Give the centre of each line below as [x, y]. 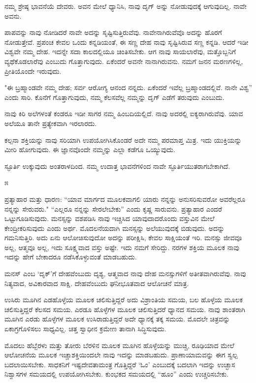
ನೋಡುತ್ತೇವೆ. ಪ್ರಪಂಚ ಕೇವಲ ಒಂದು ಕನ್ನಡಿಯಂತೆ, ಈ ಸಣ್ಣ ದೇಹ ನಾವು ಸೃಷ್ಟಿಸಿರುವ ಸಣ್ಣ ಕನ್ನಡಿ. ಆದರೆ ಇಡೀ [127, 42]
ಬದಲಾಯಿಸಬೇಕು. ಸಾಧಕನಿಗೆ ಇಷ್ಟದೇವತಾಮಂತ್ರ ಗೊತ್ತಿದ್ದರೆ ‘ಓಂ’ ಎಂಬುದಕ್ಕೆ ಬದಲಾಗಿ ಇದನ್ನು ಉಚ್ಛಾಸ [120, 364]
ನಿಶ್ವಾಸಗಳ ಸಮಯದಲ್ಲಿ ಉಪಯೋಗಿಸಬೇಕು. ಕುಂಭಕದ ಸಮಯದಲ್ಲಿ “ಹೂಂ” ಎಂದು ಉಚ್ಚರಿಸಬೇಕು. [117, 374]
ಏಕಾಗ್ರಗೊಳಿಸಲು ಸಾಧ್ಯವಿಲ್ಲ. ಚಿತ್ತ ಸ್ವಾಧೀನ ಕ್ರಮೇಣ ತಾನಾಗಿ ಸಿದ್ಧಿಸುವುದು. [85, 329]
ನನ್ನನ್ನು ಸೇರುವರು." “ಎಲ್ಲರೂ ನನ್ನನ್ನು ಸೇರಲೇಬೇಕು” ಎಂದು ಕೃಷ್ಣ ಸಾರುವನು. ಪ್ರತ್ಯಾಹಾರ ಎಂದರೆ [113, 208]
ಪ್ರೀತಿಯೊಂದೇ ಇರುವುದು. [33, 71]
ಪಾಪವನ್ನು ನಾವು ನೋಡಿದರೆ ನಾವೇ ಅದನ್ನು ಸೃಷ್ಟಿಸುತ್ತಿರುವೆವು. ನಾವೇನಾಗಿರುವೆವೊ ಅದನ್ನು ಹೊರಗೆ [113, 32]
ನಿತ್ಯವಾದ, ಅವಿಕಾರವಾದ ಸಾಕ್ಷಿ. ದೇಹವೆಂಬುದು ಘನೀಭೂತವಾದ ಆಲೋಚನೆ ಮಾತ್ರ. [97, 283]
